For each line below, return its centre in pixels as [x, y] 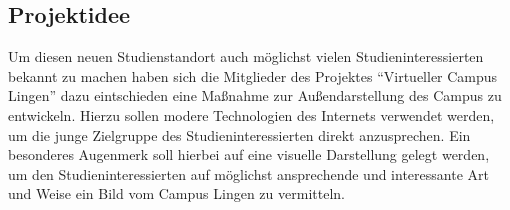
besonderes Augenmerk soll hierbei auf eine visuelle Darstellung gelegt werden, [249, 154]
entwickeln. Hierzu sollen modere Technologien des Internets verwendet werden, [251, 114]
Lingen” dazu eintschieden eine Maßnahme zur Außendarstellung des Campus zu [255, 95]
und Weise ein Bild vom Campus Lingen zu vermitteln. [176, 193]
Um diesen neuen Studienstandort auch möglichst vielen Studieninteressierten [246, 56]
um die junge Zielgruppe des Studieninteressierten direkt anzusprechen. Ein [239, 134]
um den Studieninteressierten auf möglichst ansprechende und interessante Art [248, 173]
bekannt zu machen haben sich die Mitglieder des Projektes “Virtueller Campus [253, 75]
